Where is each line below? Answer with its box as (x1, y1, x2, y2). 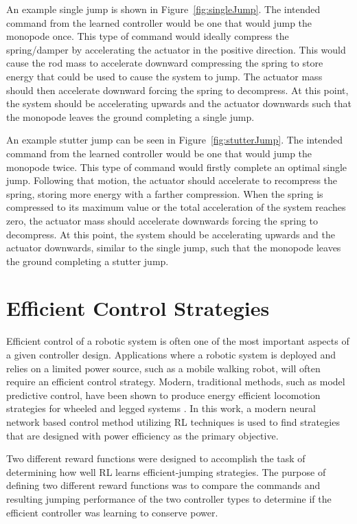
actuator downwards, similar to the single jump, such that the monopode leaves (6, 240, 341, 255)
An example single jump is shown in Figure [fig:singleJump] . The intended (6, 2, 321, 16)
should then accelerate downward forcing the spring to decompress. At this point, (6, 82, 349, 97)
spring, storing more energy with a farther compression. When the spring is (6, 186, 323, 201)
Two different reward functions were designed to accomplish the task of (6, 451, 306, 466)
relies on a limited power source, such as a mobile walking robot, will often (6, 361, 321, 375)
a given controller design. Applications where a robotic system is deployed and (6, 348, 336, 361)
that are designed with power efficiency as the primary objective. (6, 428, 279, 442)
